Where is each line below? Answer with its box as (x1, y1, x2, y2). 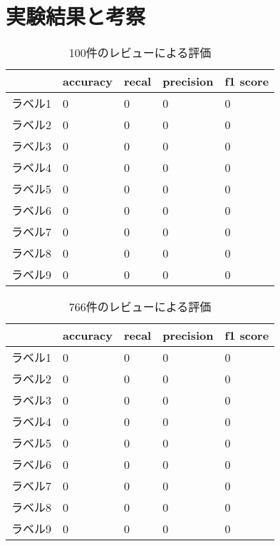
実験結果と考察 (6, 1, 146, 31)
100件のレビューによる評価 (68, 44, 212, 61)
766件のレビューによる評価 (68, 298, 212, 315)
